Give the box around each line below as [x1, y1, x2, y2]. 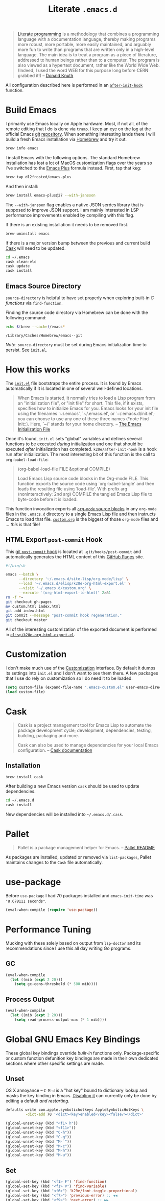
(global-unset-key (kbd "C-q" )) [5, 1134, 71, 1139]
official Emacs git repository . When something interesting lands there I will [5, 131, 155, 137]
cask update [5, 264, 30, 269]
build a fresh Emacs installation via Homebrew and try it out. [5, 136, 127, 143]
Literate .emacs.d [48, 3, 118, 15]
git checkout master [5, 618, 48, 623]
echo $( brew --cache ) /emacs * [5, 324, 65, 329]
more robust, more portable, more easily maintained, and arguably [17, 42, 151, 48]
